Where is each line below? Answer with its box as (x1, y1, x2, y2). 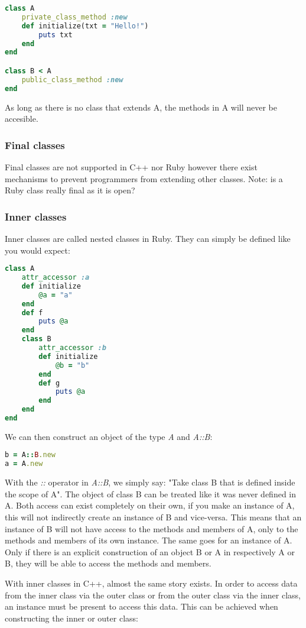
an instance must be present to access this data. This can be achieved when (5, 600, 278, 613)
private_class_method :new (21, 12, 128, 21)
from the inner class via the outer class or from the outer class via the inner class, (5, 588, 301, 601)
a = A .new (5, 459, 43, 468)
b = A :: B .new (5, 451, 56, 459)
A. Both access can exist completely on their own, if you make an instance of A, (5, 499, 295, 512)
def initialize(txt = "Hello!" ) (21, 21, 149, 30)
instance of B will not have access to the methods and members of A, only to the (5, 522, 298, 535)
